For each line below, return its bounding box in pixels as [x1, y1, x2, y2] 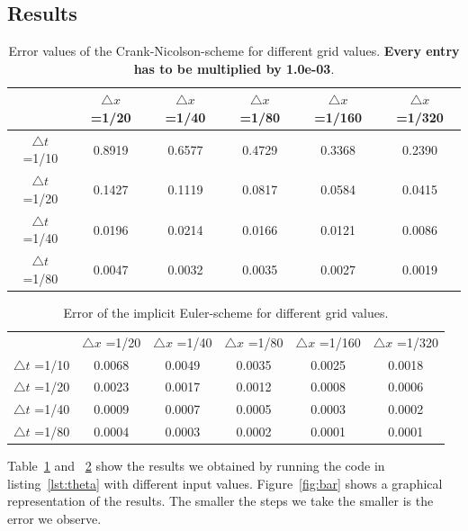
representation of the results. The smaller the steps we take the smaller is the [7, 491, 434, 510]
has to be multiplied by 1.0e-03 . [133, 58, 335, 77]
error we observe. [7, 508, 102, 527]
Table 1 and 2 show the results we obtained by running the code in [7, 456, 385, 475]
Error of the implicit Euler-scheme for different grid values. [63, 302, 389, 321]
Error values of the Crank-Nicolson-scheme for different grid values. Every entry [8, 41, 460, 60]
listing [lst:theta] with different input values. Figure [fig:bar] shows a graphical [7, 473, 443, 492]
